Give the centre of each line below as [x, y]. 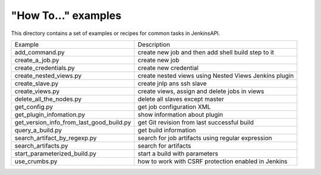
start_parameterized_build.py [56, 153]
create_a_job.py [37, 60]
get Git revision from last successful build [196, 122]
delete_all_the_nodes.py [48, 99]
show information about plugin [180, 114]
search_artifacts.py [41, 145]
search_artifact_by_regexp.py [56, 138]
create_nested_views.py [48, 75]
